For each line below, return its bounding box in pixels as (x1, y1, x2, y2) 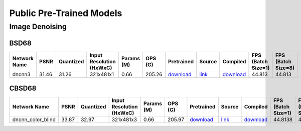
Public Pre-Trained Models (9, 8, 122, 19)
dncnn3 (12, 71, 31, 78)
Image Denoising (9, 22, 67, 31)
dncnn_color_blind (12, 116, 56, 123)
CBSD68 (9, 84, 37, 93)
